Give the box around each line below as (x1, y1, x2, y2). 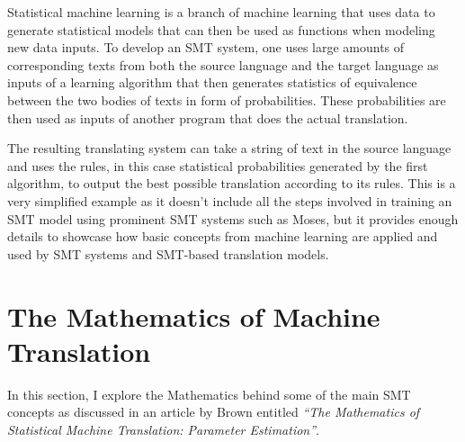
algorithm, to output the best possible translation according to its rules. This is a (7, 174, 456, 193)
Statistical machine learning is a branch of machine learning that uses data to (7, 3, 435, 21)
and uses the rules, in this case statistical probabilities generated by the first (7, 156, 428, 175)
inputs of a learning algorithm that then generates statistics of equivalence (7, 73, 417, 92)
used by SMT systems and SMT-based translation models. (7, 244, 329, 263)
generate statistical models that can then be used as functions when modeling (7, 20, 435, 39)
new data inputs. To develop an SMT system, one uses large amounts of (7, 38, 405, 57)
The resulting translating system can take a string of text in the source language (7, 139, 452, 158)
